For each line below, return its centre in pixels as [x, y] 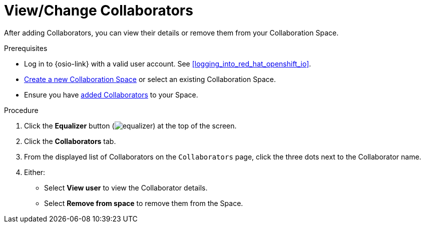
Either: [35, 172]
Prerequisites [26, 48]
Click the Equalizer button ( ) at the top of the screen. [130, 125]
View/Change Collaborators [99, 10]
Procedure [21, 110]
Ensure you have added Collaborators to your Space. [111, 94]
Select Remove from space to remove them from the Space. [144, 203]
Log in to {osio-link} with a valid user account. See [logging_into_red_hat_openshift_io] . [168, 63]
